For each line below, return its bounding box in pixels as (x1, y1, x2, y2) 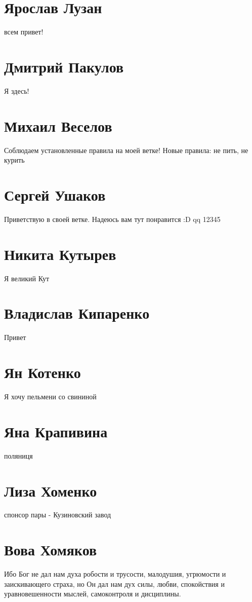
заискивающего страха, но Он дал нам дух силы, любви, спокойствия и (4, 578, 225, 589)
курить (4, 155, 25, 165)
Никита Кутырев (4, 243, 116, 264)
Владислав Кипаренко (4, 303, 150, 323)
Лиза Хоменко (4, 480, 97, 501)
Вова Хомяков (4, 539, 97, 560)
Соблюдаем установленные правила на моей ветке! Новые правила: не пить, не (4, 144, 248, 155)
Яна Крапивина (4, 421, 108, 441)
